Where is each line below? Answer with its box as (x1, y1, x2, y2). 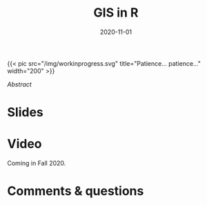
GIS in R (93, 5, 139, 21)
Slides (7, 105, 43, 121)
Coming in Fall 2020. (7, 159, 66, 168)
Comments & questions (7, 184, 144, 199)
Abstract (7, 80, 32, 88)
